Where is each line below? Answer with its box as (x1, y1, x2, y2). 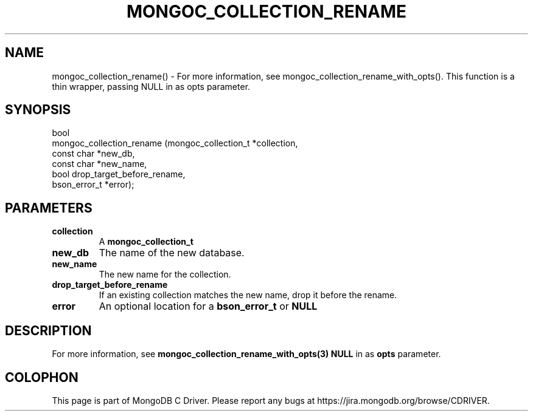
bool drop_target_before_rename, (52, 169, 186, 180)
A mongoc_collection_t (99, 236, 193, 247)
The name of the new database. (99, 247, 245, 259)
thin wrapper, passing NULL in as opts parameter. (52, 81, 251, 92)
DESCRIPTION (5, 322, 92, 338)
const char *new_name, (52, 159, 147, 169)
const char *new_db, (52, 148, 135, 159)
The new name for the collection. (99, 269, 231, 280)
